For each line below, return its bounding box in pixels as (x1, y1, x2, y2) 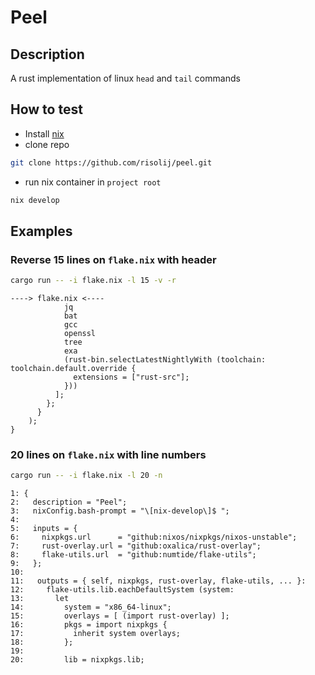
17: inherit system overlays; (10, 629, 182, 639)
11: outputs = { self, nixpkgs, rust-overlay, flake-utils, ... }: (10, 576, 307, 586)
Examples (10, 222, 73, 240)
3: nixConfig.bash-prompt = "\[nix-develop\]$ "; (10, 506, 230, 516)
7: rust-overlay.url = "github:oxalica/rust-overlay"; (10, 541, 262, 551)
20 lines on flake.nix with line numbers (10, 448, 207, 462)
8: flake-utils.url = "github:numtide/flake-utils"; (10, 550, 257, 560)
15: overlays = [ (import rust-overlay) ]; (10, 611, 230, 621)
